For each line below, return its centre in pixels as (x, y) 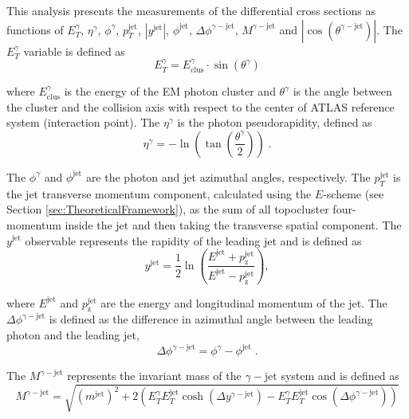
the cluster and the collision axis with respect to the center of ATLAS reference (201, 106)
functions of (35, 29)
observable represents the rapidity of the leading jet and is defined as (193, 240)
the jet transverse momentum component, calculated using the (159, 193)
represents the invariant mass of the (154, 376)
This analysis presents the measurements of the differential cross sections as (191, 10)
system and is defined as (340, 376)
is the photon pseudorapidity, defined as (275, 122)
